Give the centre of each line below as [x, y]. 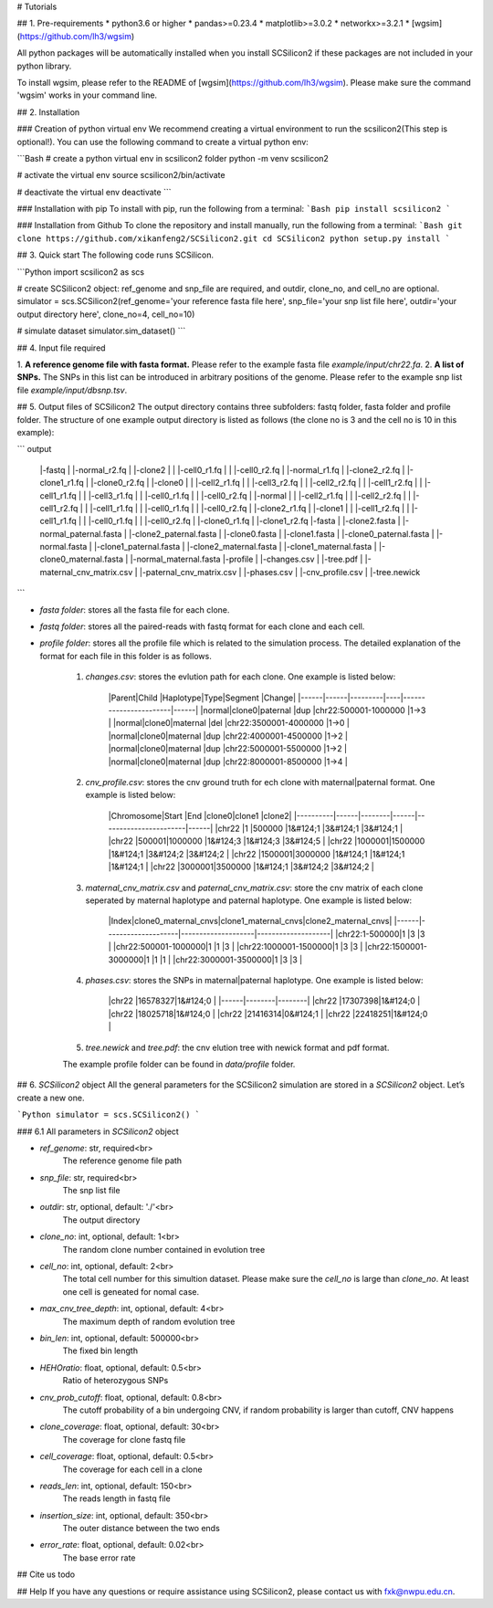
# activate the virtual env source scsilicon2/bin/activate [121, 175]
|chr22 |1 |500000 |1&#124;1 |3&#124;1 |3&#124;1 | [309, 829]
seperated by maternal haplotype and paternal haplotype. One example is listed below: [249, 900]
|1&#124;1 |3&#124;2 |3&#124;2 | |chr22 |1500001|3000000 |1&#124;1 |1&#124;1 [257, 854]
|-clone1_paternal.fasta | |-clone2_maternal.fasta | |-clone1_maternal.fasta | [236, 547]
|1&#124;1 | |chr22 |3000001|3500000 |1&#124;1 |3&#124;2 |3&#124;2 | [241, 867]
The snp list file [91, 1191]
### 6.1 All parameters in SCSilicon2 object [98, 1131]
